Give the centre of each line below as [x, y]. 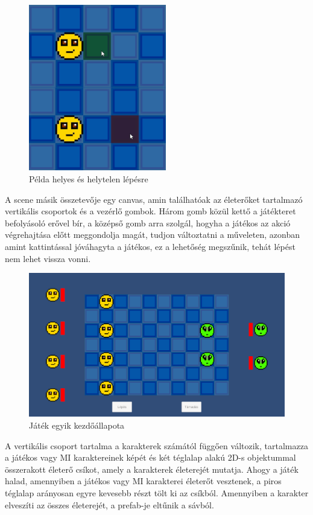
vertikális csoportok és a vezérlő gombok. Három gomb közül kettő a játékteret [150, 211]
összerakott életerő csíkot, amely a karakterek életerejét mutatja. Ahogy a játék [152, 469]
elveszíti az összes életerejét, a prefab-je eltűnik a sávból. [109, 504]
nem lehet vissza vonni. [48, 258]
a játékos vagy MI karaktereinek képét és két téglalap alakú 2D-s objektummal [150, 457]
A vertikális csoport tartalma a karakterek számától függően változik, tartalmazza [156, 445]
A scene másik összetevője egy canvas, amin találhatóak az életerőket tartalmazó [154, 199]
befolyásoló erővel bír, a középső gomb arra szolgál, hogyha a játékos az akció [148, 222]
